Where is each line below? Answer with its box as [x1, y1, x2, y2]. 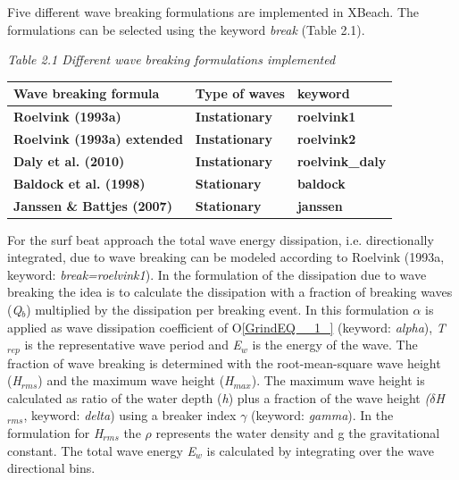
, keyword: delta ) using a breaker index [23, 406, 237, 425]
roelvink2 [296, 129, 356, 147]
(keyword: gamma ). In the [251, 406, 394, 425]
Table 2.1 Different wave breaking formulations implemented [7, 50, 336, 69]
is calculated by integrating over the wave [206, 441, 434, 459]
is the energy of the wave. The [252, 335, 418, 354]
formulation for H [7, 423, 104, 442]
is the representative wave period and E [24, 335, 242, 354]
